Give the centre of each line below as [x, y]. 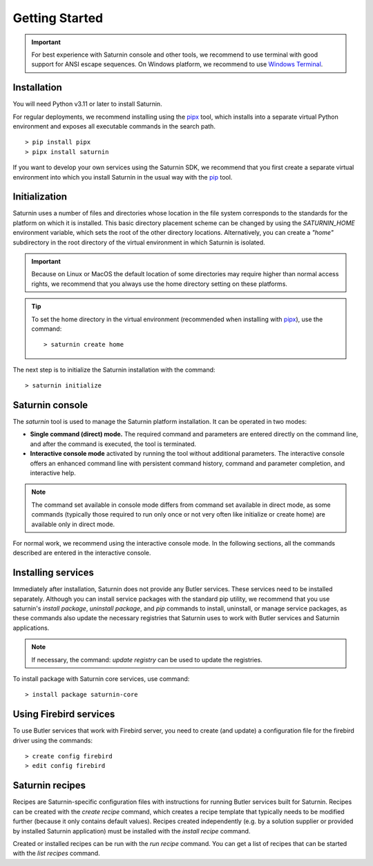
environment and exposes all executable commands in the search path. [114, 126]
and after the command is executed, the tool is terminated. [113, 444]
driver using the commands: [53, 740]
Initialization [40, 197]
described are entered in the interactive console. [82, 553]
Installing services [54, 573]
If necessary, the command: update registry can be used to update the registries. [147, 660]
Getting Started [58, 18]
